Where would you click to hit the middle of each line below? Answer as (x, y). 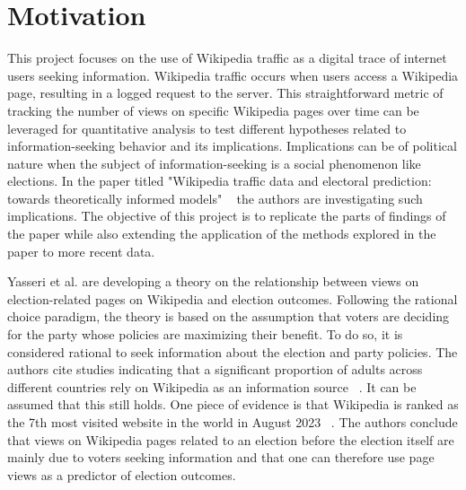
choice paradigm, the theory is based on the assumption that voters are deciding (229, 316)
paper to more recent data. (81, 251)
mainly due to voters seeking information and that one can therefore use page (221, 457)
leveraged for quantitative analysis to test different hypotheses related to (207, 128)
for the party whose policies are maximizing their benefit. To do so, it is (205, 334)
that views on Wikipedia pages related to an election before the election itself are (231, 439)
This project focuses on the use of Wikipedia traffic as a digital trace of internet (227, 58)
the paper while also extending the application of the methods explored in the (222, 234)
